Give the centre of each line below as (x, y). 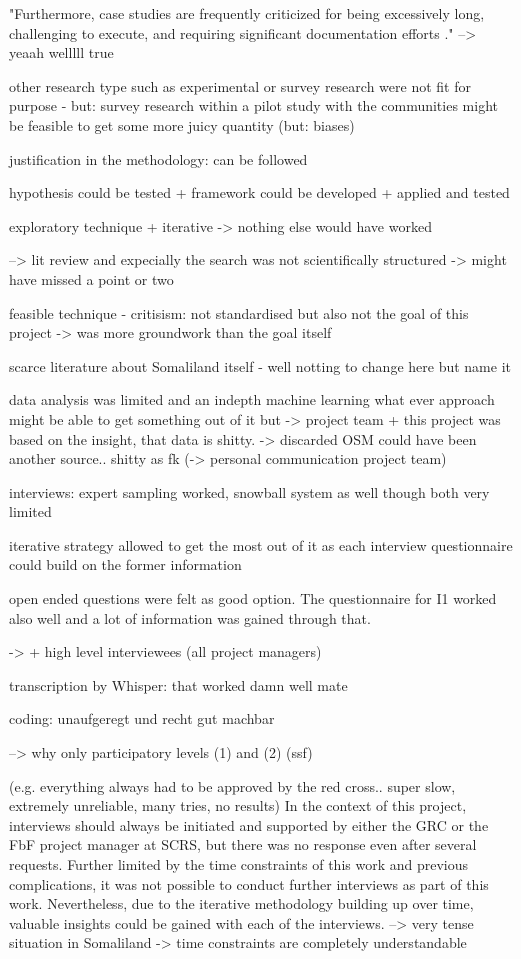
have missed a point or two (91, 278)
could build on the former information (125, 564)
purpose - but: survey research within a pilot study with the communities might (253, 105)
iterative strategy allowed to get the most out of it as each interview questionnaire (261, 544)
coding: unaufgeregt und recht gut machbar (142, 718)
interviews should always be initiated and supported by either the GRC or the (249, 824)
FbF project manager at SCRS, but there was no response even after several (243, 844)
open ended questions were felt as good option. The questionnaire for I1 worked (253, 598)
